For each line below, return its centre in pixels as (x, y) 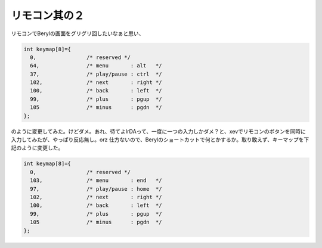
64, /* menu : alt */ (96, 66)
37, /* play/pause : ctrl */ (96, 74)
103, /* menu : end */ (96, 181)
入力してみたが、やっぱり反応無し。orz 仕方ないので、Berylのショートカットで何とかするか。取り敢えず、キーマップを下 (160, 139)
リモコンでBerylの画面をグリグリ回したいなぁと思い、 (78, 33)
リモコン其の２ (48, 15)
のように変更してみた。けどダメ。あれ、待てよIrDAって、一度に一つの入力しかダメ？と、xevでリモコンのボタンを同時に (159, 131)
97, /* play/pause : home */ (96, 189)
